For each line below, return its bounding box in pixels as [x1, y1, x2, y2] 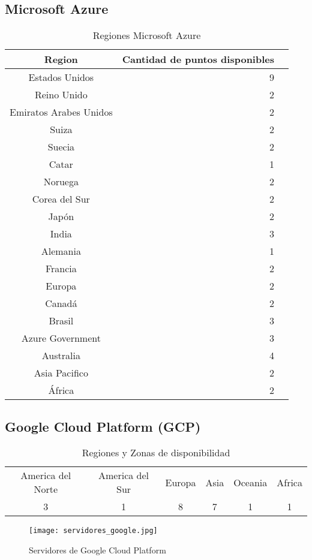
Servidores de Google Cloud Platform [29, 544, 166, 556]
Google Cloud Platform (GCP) [5, 417, 201, 435]
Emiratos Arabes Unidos [10, 105, 113, 119]
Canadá [45, 296, 77, 311]
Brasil [49, 314, 74, 328]
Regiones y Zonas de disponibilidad [82, 445, 230, 460]
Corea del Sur [32, 192, 90, 206]
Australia [41, 348, 80, 363]
